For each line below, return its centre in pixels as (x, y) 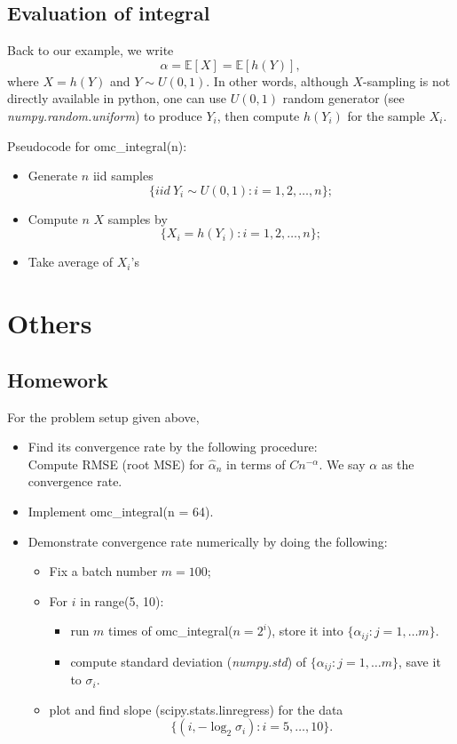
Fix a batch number (103, 571)
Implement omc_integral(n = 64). (121, 511)
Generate (53, 176)
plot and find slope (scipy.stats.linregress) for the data (196, 709)
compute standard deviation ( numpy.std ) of (189, 661)
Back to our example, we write (91, 50)
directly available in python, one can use (117, 98)
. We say (342, 464)
